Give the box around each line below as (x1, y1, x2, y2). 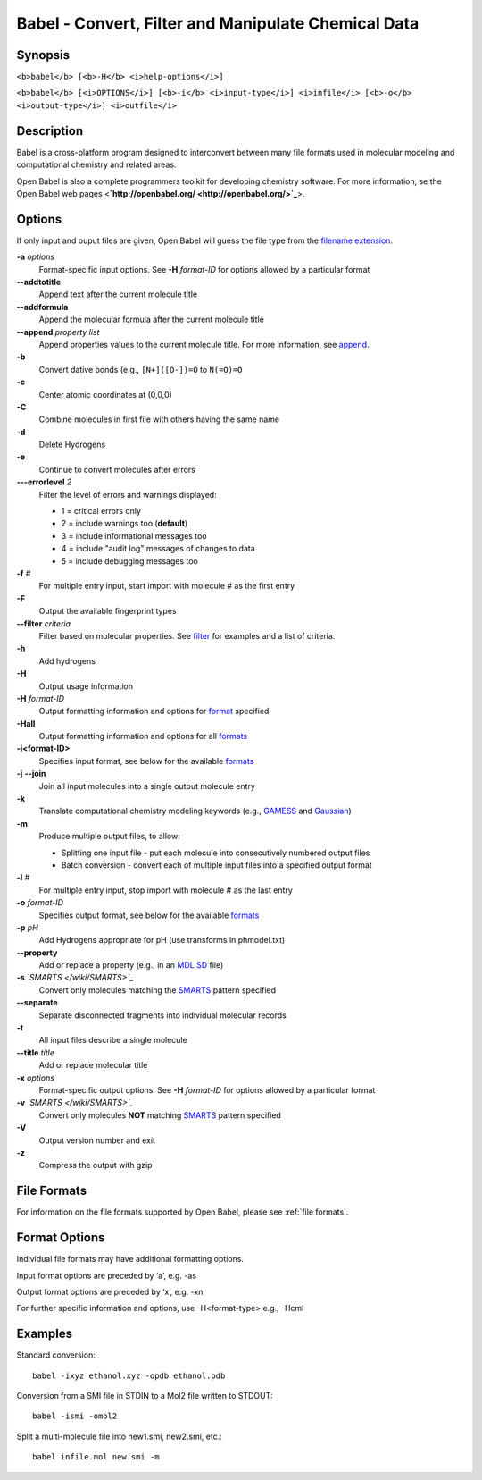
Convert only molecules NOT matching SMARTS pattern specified (38, 1109, 281, 1121)
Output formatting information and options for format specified (38, 706, 270, 717)
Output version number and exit (38, 1135, 156, 1146)
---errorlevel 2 (16, 476, 72, 487)
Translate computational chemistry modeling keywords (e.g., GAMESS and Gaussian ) (38, 805, 352, 817)
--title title (16, 1047, 55, 1058)
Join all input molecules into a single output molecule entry (38, 780, 256, 791)
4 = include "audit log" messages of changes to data (61, 543, 256, 554)
